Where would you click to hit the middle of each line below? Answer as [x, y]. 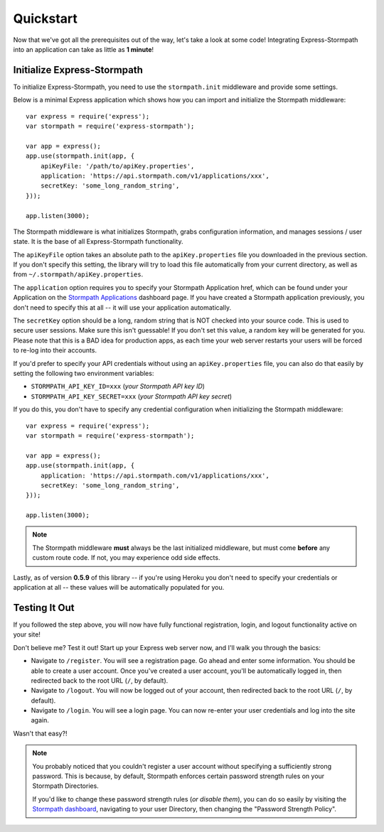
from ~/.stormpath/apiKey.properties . [78, 274]
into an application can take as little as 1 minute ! [84, 49]
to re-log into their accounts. [55, 350]
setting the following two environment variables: [84, 373]
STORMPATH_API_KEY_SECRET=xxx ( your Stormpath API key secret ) [132, 396]
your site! [27, 634]
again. [40, 720]
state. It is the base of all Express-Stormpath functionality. [98, 242]
